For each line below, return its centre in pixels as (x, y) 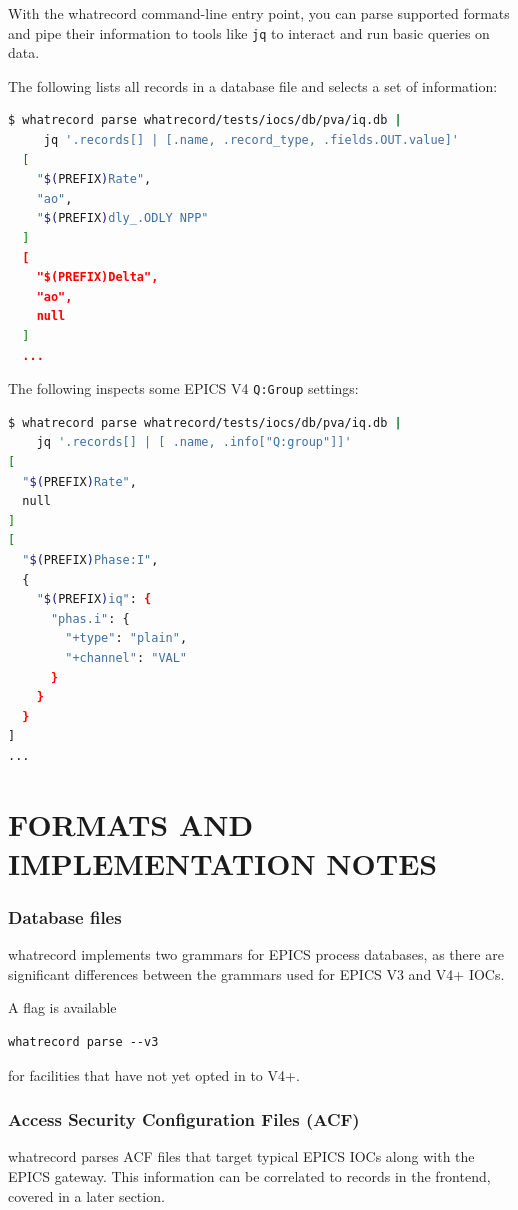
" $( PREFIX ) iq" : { (94, 599)
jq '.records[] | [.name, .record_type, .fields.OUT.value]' (251, 140)
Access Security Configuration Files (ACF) (184, 1119)
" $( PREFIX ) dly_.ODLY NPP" (122, 218)
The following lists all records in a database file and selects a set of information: (253, 85)
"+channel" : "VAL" (126, 657)
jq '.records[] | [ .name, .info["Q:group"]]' (194, 442)
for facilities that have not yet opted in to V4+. (154, 1074)
